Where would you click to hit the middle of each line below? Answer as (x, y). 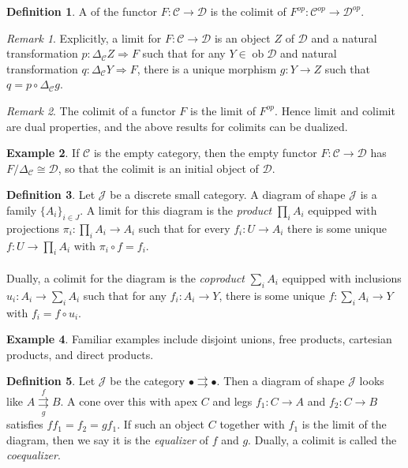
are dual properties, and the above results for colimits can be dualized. (177, 126)
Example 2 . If (43, 153)
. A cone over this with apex (129, 401)
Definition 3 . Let (51, 195)
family (22, 210)
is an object (242, 37)
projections (33, 228)
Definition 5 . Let (51, 381)
